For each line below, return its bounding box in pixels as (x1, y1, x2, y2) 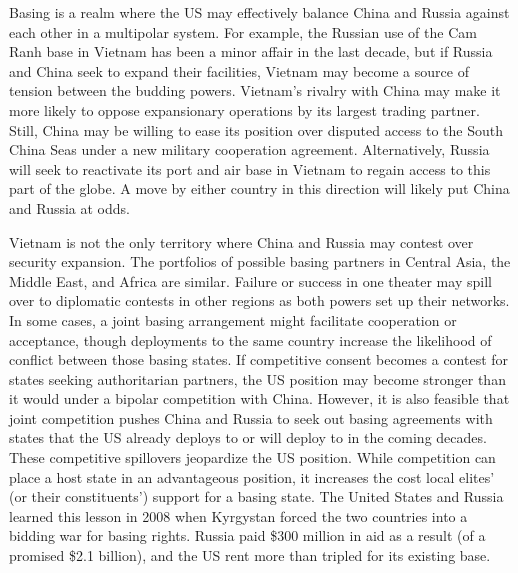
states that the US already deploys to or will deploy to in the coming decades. (9, 427, 487, 448)
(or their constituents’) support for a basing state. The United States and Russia (9, 486, 504, 507)
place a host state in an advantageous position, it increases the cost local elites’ (9, 466, 495, 487)
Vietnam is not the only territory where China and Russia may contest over (9, 231, 474, 252)
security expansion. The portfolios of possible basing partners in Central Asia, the (9, 251, 511, 272)
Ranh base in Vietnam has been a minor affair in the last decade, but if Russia (9, 41, 493, 62)
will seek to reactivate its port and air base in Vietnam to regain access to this (9, 158, 491, 179)
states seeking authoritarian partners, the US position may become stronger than (9, 368, 506, 389)
